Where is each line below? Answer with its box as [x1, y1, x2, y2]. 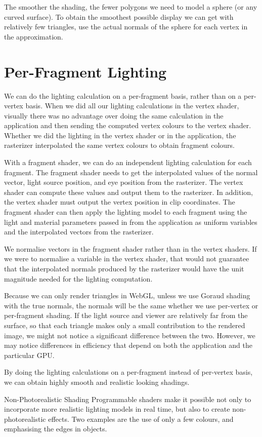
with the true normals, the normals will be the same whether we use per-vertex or [4, 300, 258, 310]
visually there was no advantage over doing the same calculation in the [4, 110, 224, 121]
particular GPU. [4, 349, 55, 360]
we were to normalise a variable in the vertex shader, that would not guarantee [4, 253, 249, 264]
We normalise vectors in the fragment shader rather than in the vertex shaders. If [4, 243, 257, 254]
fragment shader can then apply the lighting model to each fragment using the [4, 207, 247, 217]
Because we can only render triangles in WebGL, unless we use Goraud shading [4, 290, 250, 301]
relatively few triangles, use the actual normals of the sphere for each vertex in [4, 21, 248, 32]
